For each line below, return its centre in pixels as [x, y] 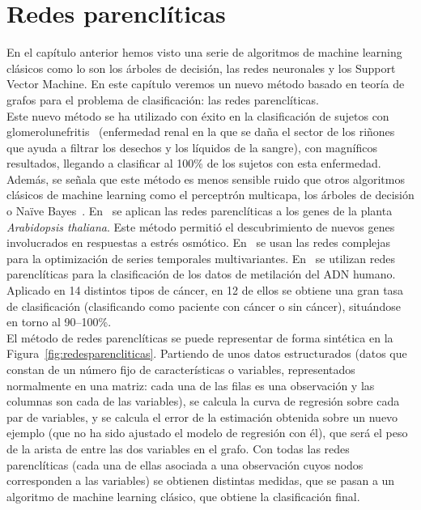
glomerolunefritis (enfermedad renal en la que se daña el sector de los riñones [201, 132]
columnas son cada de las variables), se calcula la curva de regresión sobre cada [203, 401]
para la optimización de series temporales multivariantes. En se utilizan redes [201, 258]
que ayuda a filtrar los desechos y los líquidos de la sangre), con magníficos [192, 147]
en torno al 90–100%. [59, 322]
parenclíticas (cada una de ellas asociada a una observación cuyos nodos [185, 464]
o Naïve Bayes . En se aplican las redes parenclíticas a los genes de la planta [200, 211]
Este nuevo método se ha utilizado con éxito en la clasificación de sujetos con [198, 115]
